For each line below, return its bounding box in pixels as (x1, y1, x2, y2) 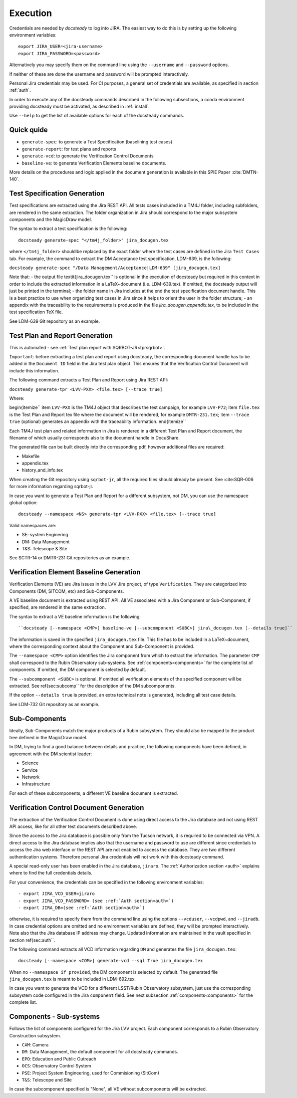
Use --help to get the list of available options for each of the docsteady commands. (9, 113, 185, 119)
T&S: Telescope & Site (22, 545, 68, 551)
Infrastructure (22, 781, 50, 787)
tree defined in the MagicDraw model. (9, 735, 88, 741)
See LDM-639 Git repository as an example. (9, 318, 100, 324)
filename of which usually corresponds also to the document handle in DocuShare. (9, 434, 180, 441)
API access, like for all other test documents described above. (9, 823, 137, 829)
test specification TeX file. (9, 309, 63, 315)
